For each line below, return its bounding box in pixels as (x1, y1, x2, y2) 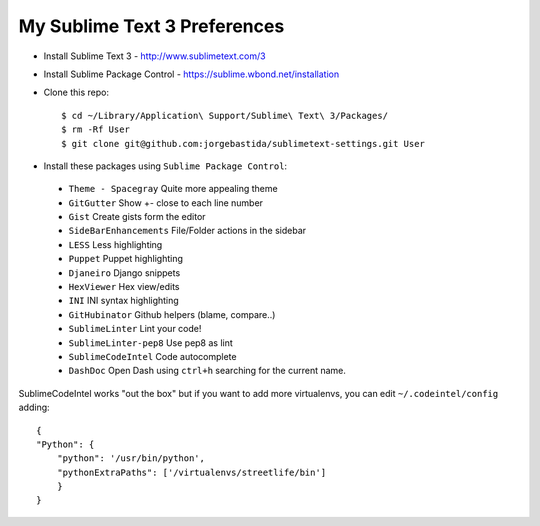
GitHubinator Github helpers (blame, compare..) (68, 308, 276, 320)
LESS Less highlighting (68, 238, 163, 250)
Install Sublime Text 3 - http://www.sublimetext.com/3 (43, 50, 266, 62)
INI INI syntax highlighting (68, 295, 179, 307)
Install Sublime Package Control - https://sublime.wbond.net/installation (43, 68, 340, 80)
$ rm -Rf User (61, 124, 130, 135)
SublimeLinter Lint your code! (68, 323, 202, 335)
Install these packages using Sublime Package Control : (43, 160, 288, 172)
